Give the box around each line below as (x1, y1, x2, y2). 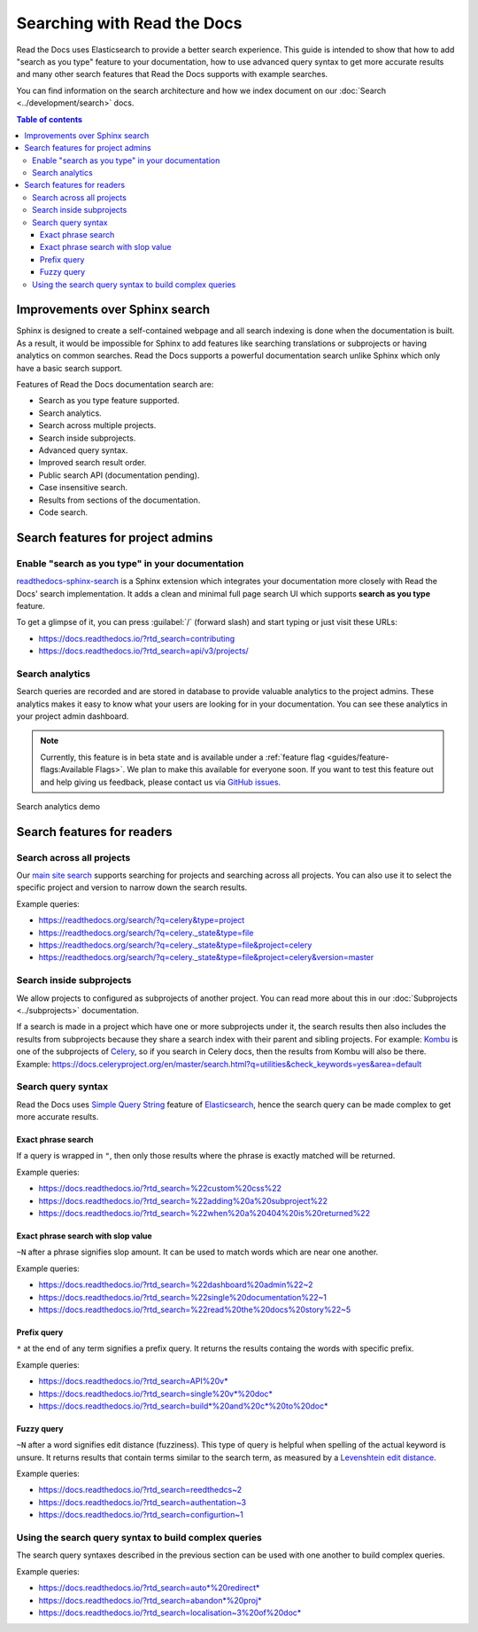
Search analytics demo (16, 800, 101, 811)
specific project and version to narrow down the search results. (16, 882, 248, 893)
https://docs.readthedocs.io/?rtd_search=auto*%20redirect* (38, 1582, 260, 1593)
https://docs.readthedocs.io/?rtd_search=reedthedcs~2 (38, 1485, 243, 1495)
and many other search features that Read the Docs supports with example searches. (16, 69, 328, 80)
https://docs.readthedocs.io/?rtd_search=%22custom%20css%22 (38, 1183, 282, 1194)
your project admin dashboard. (16, 710, 129, 722)
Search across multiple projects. (38, 420, 157, 431)
